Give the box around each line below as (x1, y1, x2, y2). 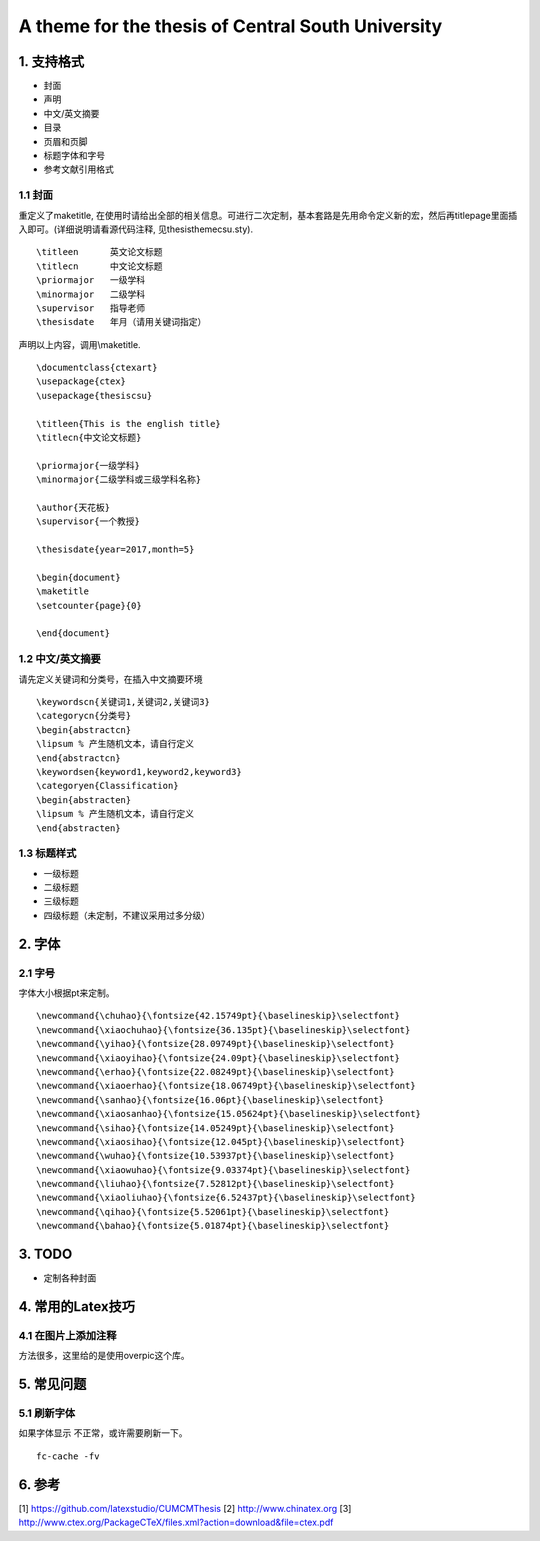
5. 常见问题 (18, 1376, 87, 1393)
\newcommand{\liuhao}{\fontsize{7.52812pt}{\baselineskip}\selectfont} (36, 1178, 395, 1190)
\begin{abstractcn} (36, 724, 132, 735)
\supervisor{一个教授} (36, 516, 140, 527)
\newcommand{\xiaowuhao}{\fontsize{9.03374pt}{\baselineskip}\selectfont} (36, 1164, 411, 1175)
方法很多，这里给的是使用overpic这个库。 (18, 1350, 190, 1362)
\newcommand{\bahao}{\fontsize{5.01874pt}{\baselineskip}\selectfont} (36, 1220, 390, 1232)
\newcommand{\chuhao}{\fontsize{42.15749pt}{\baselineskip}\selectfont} (36, 1010, 400, 1022)
